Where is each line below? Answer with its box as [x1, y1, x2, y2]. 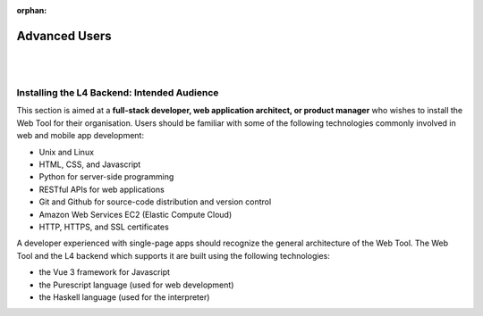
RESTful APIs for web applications [38, 184, 165, 195]
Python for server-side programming [38, 171, 174, 182]
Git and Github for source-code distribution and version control [38, 196, 272, 207]
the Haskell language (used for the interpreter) [38, 291, 210, 303]
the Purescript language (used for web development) [38, 279, 234, 290]
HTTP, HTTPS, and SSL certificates [38, 221, 169, 232]
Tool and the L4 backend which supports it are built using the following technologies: [16, 250, 330, 261]
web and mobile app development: [16, 130, 145, 141]
